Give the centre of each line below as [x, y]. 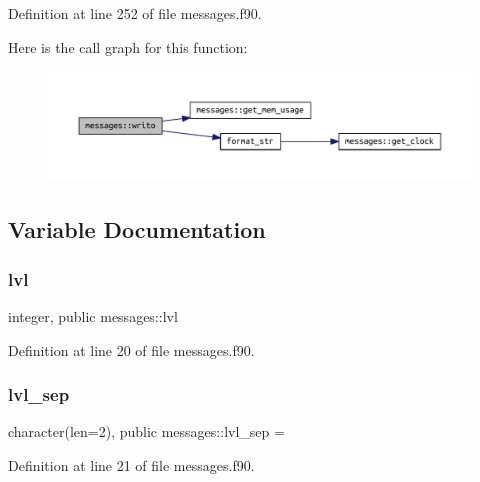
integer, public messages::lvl [93, 315]
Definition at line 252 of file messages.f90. [135, 13]
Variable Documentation [137, 229]
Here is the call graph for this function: [128, 46]
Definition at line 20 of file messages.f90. [131, 349]
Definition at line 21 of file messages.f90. [131, 464]
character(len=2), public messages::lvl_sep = [146, 431]
